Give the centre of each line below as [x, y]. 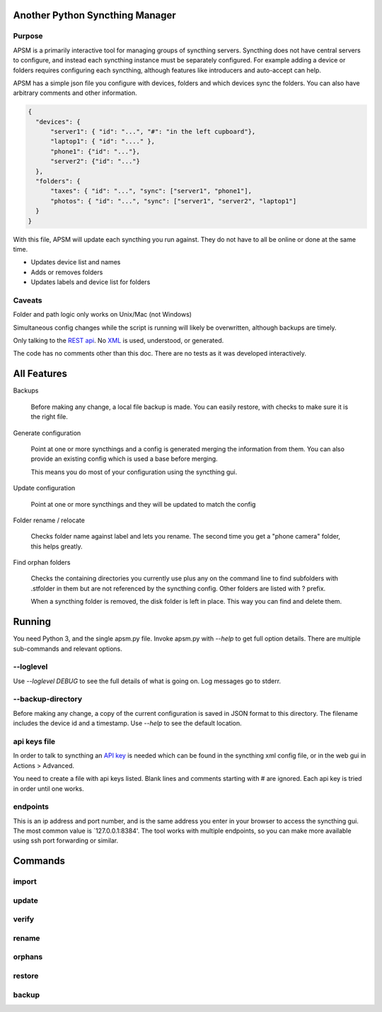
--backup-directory [48, 699]
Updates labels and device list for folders [91, 282]
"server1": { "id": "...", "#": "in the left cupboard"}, [153, 132]
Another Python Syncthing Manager [94, 15]
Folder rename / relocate [49, 520]
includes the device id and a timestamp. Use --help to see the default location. [127, 724]
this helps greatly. [57, 546]
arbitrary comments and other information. [75, 93]
